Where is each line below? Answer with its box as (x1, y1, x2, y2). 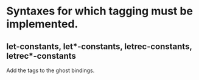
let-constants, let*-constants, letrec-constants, (6, 41, 192, 52)
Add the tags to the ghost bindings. (6, 67, 95, 74)
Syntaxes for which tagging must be (6, 4, 194, 18)
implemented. (6, 17, 79, 31)
